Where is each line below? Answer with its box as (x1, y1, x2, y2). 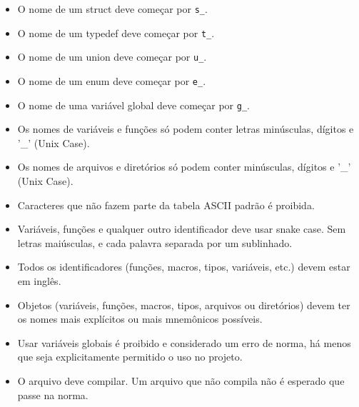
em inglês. (17, 273, 61, 288)
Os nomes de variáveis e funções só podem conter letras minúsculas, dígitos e (17, 121, 354, 136)
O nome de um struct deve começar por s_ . (17, 1, 208, 16)
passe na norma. (17, 387, 89, 402)
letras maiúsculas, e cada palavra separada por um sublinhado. (17, 235, 293, 250)
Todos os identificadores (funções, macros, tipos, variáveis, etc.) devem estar (17, 259, 350, 274)
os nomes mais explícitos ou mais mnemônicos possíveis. (17, 311, 263, 326)
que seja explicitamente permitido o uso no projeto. (17, 349, 243, 364)
